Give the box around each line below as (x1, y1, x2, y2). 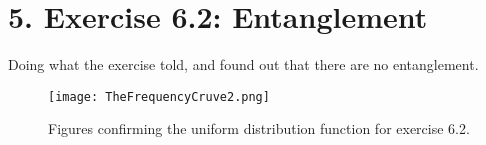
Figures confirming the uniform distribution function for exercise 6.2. (48, 118, 470, 139)
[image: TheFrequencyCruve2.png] (48, 89, 270, 104)
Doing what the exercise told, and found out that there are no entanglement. (8, 54, 479, 75)
